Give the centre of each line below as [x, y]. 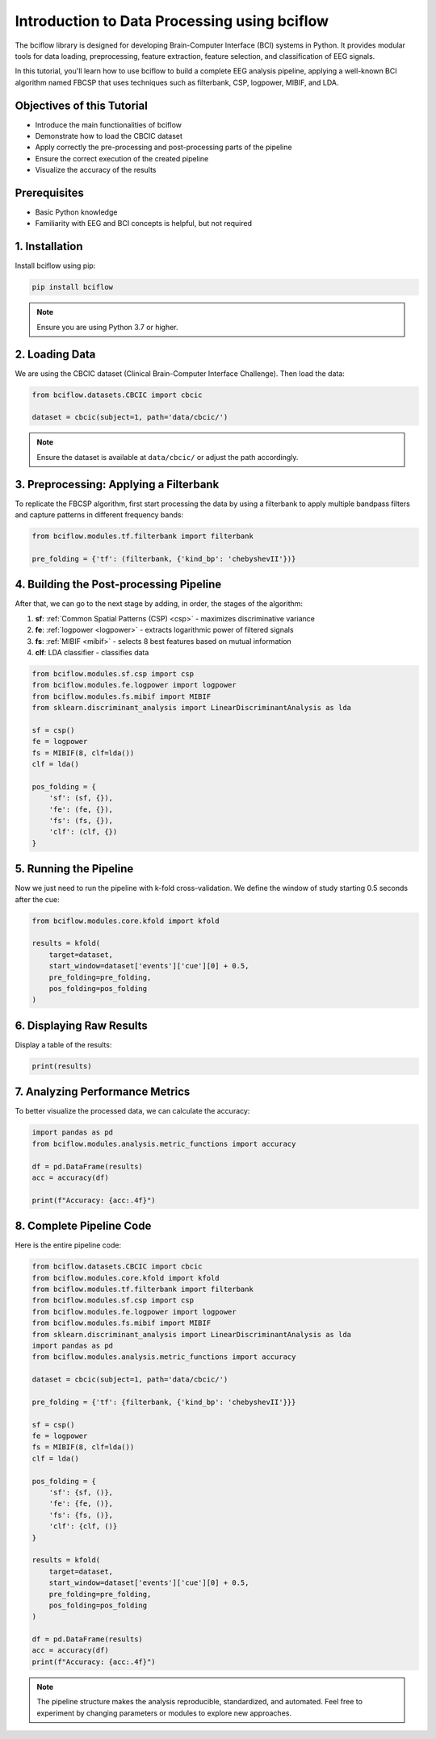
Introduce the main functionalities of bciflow [108, 124]
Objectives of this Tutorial [82, 105]
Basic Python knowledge [76, 212]
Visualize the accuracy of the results [96, 170]
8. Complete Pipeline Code [83, 1226]
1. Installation [49, 247]
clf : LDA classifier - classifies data [92, 652]
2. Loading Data [55, 354]
